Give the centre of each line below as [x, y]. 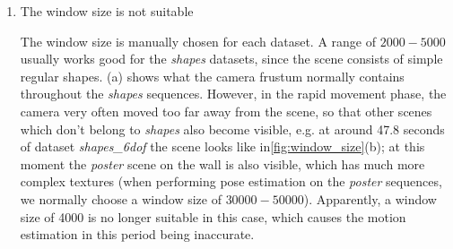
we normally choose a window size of [121, 198]
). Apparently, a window [370, 198]
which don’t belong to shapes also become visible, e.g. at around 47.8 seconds [232, 129]
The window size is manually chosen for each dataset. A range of [198, 41]
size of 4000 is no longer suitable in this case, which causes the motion [213, 216]
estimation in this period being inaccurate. [137, 234]
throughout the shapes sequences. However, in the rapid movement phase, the [233, 94]
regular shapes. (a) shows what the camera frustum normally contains [212, 76]
